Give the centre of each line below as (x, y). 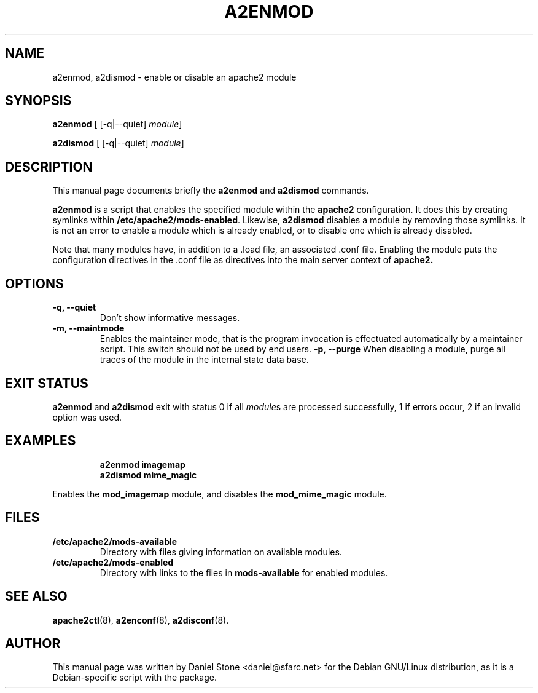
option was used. (87, 417)
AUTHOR (33, 643)
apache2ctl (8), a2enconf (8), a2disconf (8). (141, 620)
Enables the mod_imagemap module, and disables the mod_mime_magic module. (220, 494)
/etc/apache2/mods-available (115, 541)
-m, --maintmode (88, 328)
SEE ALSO (36, 596)
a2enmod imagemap (142, 464)
